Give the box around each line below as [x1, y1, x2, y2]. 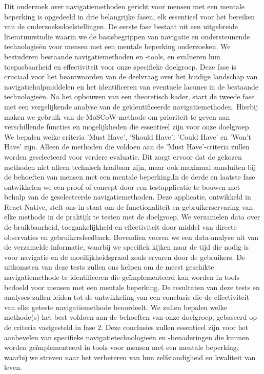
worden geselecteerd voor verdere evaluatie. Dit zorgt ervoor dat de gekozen [4, 151, 242, 162]
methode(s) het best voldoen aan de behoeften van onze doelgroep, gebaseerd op [4, 312, 257, 322]
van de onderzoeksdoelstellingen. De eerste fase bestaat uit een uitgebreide [4, 21, 238, 32]
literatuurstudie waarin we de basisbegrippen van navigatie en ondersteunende [4, 31, 250, 41]
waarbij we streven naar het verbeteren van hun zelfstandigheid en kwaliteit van [4, 351, 256, 362]
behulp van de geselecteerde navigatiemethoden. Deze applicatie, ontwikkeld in [4, 191, 251, 202]
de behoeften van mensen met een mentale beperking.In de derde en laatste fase [4, 171, 255, 182]
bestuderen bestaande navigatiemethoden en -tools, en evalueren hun [4, 51, 220, 61]
